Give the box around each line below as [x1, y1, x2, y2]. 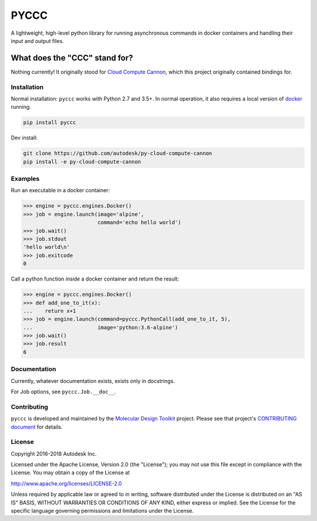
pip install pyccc [23, 119, 76, 126]
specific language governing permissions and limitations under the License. [11, 507, 194, 515]
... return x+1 [23, 308, 76, 314]
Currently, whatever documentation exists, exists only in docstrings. [11, 377, 176, 385]
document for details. [11, 423, 63, 430]
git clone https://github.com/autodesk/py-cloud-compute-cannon [23, 150, 213, 157]
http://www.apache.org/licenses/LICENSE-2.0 [11, 480, 122, 487]
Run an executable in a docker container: [11, 187, 110, 194]
